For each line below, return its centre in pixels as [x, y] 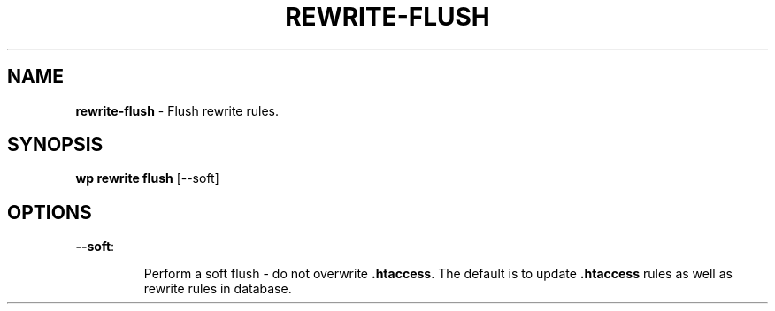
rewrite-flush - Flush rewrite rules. [177, 110]
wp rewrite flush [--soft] [147, 178]
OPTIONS [50, 212]
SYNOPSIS [55, 145]
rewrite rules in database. [218, 289]
